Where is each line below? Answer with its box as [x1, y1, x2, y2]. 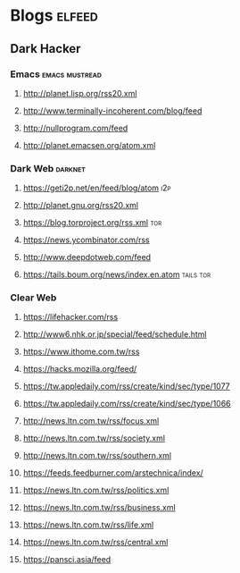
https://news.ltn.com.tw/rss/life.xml [22, 519, 154, 530]
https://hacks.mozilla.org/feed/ [22, 364, 137, 375]
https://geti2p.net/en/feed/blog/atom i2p [22, 182, 171, 193]
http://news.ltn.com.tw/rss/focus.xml [22, 416, 160, 426]
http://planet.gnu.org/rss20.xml [22, 200, 139, 211]
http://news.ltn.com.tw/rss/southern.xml [22, 451, 172, 461]
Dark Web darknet [10, 162, 86, 174]
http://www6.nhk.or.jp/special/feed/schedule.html [22, 329, 207, 340]
